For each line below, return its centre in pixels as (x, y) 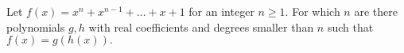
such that (350, 26)
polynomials (36, 26)
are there (376, 11)
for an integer (221, 11)
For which (316, 11)
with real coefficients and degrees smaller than (201, 26)
